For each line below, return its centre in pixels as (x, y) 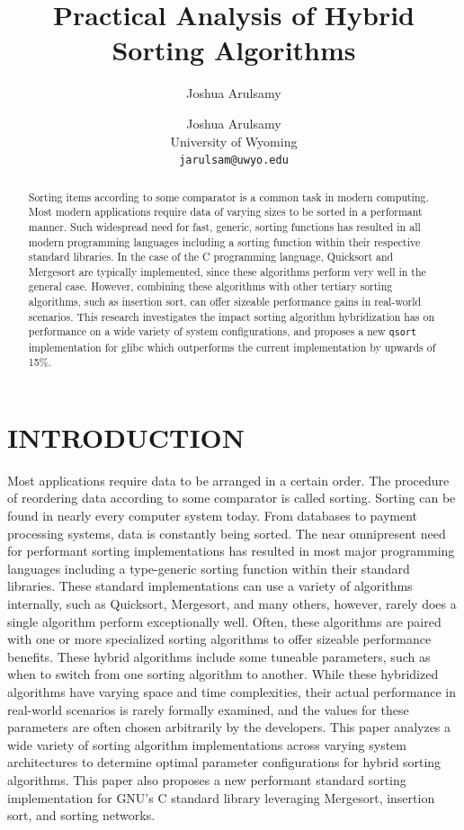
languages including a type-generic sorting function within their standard (209, 568)
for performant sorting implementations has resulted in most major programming (231, 551)
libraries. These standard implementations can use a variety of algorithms (210, 586)
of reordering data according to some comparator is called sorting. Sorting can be (232, 498)
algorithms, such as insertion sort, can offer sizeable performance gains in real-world (225, 302)
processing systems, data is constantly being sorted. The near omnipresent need (227, 533)
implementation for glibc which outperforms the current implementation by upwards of (232, 347)
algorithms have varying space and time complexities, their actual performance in (232, 691)
